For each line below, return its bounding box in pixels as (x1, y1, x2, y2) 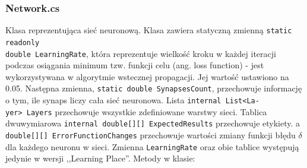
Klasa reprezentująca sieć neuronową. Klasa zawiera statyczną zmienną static (5, 24, 292, 36)
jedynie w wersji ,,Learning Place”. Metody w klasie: (5, 152, 195, 164)
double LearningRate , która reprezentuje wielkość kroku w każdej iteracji (5, 47, 276, 59)
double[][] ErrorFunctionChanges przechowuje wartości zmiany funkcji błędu (5, 129, 296, 141)
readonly (5, 38, 40, 47)
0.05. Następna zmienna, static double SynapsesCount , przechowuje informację (5, 82, 302, 94)
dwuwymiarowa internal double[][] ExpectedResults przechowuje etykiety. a (5, 117, 300, 129)
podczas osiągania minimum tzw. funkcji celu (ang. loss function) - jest (5, 59, 264, 71)
